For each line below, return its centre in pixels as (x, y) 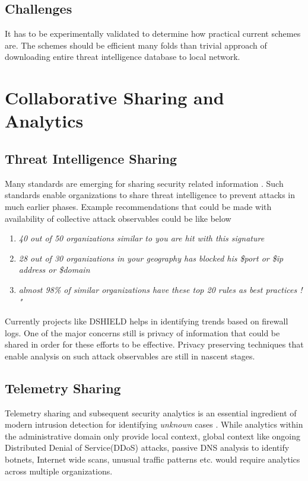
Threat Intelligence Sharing (91, 158)
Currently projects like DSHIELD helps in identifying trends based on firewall (147, 321)
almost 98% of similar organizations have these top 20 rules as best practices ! (161, 289)
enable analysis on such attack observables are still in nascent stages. (130, 356)
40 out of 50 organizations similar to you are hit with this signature (142, 238)
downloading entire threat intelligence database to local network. (123, 57)
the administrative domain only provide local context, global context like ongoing (153, 436)
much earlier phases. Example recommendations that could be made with (138, 206)
